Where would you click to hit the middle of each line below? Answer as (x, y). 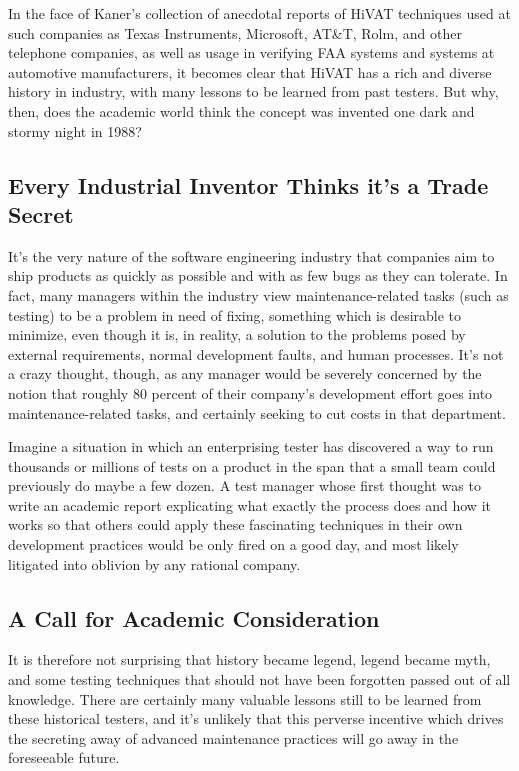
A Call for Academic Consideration (194, 617)
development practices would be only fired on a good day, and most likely (233, 544)
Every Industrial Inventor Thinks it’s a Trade (248, 184)
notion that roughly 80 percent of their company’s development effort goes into (250, 392)
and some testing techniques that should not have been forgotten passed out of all (259, 679)
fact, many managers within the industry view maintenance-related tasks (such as (258, 294)
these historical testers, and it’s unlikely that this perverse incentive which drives (256, 718)
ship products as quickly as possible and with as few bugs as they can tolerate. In (258, 275)
